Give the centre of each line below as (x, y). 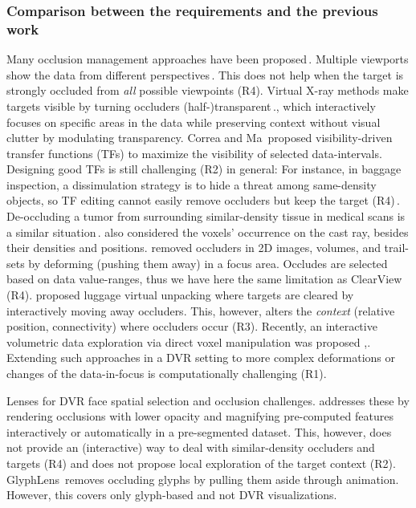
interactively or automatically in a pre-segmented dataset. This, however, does (199, 431)
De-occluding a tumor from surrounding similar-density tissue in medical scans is (206, 216)
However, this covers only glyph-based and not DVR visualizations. (172, 495)
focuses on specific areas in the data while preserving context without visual (194, 122)
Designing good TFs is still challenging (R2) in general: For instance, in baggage (204, 169)
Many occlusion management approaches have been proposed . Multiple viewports (208, 59)
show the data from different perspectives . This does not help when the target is (205, 74)
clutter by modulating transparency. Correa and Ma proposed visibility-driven (200, 138)
